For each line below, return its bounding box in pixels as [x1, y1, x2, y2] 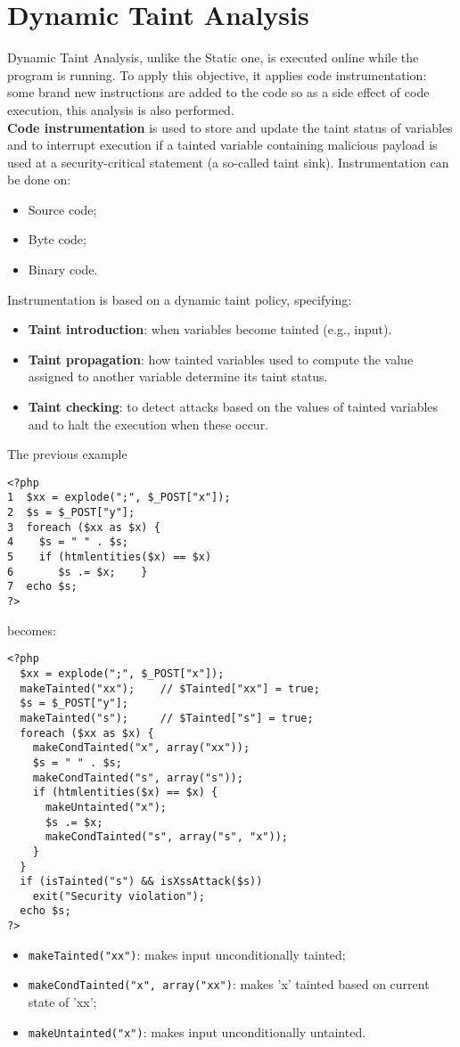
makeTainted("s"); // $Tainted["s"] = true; [20, 711, 314, 724]
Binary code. [28, 260, 98, 279]
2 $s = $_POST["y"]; [7, 506, 136, 519]
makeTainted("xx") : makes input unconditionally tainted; [28, 945, 346, 963]
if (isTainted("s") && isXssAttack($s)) [20, 875, 263, 888]
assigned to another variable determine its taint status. [28, 367, 328, 386]
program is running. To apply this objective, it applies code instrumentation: [7, 65, 427, 84]
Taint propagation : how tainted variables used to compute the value [28, 349, 414, 368]
